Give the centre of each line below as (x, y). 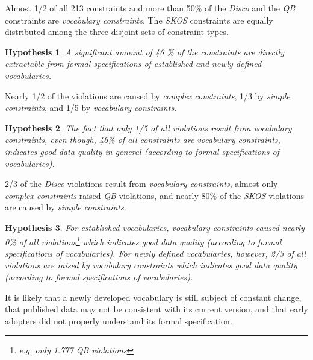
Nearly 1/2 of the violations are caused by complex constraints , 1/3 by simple (147, 96)
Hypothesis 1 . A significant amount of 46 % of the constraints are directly (145, 52)
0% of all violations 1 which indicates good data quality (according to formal (143, 241)
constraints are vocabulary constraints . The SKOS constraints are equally (139, 20)
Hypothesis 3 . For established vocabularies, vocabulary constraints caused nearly (155, 227)
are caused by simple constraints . (66, 207)
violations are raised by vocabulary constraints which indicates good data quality (151, 265)
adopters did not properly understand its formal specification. (119, 321)
